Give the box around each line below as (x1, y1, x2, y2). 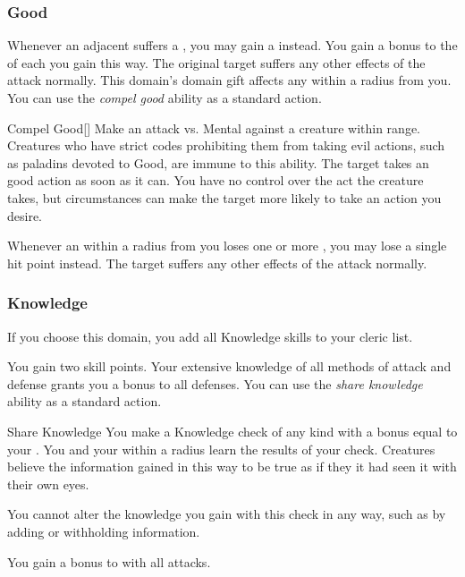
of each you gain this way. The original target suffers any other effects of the (7, 53, 426, 72)
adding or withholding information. (7, 522, 200, 540)
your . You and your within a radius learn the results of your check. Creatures (7, 439, 435, 458)
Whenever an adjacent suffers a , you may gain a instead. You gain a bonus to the (7, 36, 458, 55)
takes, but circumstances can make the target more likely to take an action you (7, 188, 442, 207)
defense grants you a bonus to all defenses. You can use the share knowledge (7, 374, 423, 393)
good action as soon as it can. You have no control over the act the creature (7, 171, 424, 190)
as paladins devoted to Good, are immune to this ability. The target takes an (7, 153, 429, 172)
